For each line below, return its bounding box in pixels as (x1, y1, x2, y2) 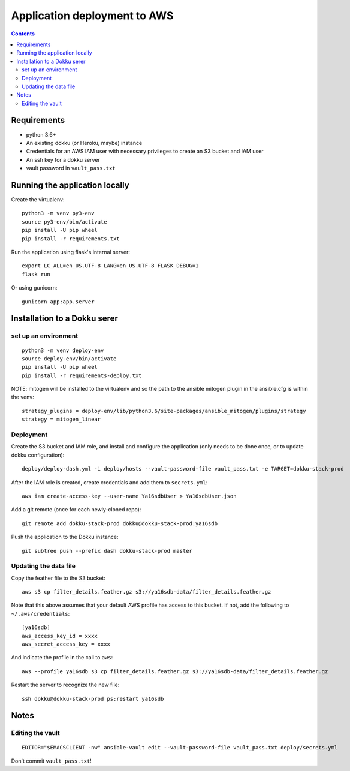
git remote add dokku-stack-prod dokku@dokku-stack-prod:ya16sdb (22, 520, 218, 527)
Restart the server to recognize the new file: (11, 681, 120, 689)
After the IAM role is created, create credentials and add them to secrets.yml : (11, 478, 208, 486)
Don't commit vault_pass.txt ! (11, 757, 92, 764)
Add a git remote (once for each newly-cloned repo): (11, 506, 141, 513)
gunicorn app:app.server (22, 298, 95, 305)
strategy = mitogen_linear (22, 416, 101, 423)
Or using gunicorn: (11, 284, 58, 291)
